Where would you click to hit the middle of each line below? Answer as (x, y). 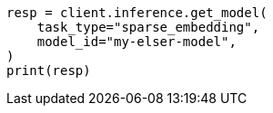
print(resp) (49, 71)
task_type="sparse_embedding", (148, 27)
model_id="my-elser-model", (136, 42)
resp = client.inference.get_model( (137, 13)
